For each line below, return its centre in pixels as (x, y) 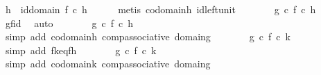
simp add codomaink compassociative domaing (108, 64)
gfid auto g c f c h (69, 23)
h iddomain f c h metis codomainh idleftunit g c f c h (160, 9)
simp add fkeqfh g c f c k (81, 50)
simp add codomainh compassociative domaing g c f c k (148, 36)
